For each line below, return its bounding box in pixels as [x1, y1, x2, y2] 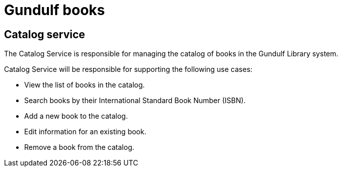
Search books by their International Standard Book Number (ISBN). [24, 96, 246, 105]
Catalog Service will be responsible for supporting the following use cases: [4, 65, 253, 74]
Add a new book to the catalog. [24, 112, 128, 121]
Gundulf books [4, 2, 105, 19]
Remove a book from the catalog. [24, 143, 134, 152]
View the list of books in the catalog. [24, 80, 145, 90]
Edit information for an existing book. [24, 127, 147, 136]
